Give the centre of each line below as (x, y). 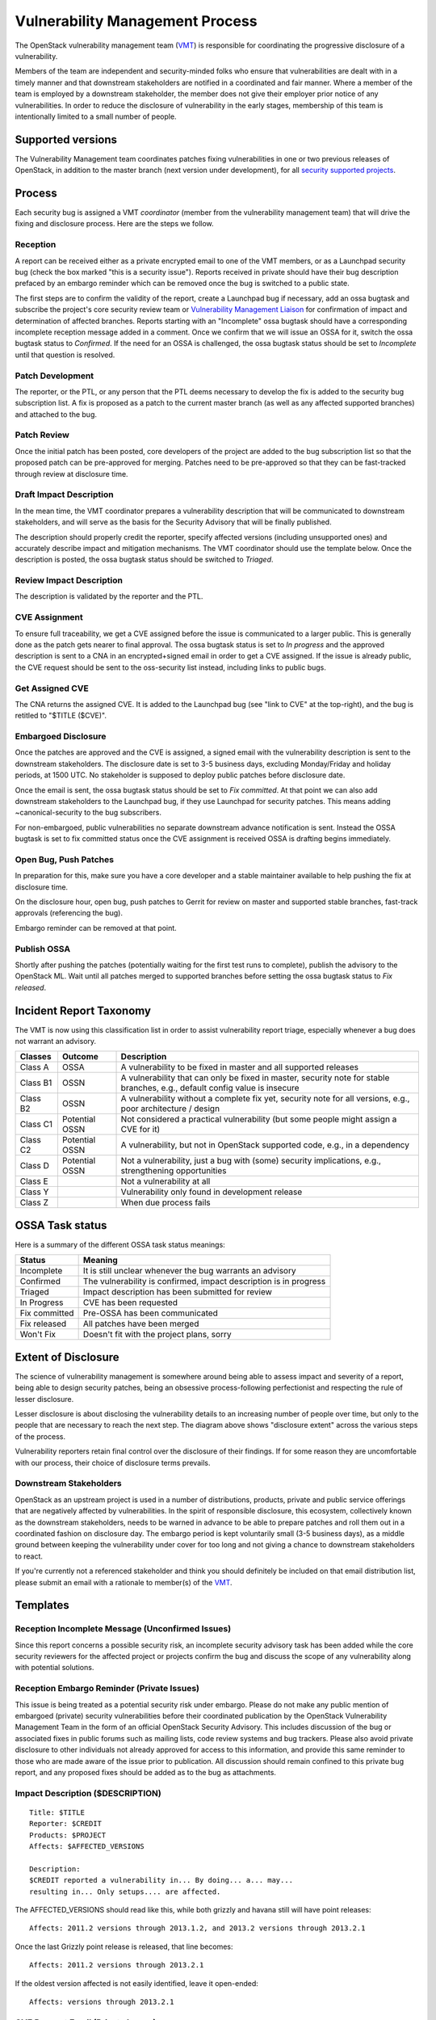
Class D (35, 1166)
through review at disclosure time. (71, 473)
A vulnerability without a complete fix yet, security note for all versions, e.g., (265, 1099)
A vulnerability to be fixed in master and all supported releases (240, 1067)
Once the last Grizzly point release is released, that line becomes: (124, 1946)
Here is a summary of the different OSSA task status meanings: (120, 1244)
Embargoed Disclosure (61, 737)
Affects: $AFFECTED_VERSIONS (87, 1847)
